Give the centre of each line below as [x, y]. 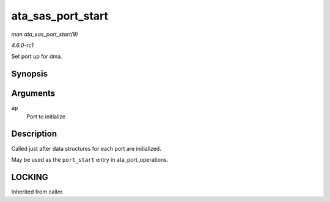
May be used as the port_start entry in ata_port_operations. [90, 159]
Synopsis [30, 74]
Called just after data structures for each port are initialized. [86, 148]
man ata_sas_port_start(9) [45, 34]
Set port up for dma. [37, 56]
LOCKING [30, 177]
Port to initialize [46, 117]
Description [34, 134]
